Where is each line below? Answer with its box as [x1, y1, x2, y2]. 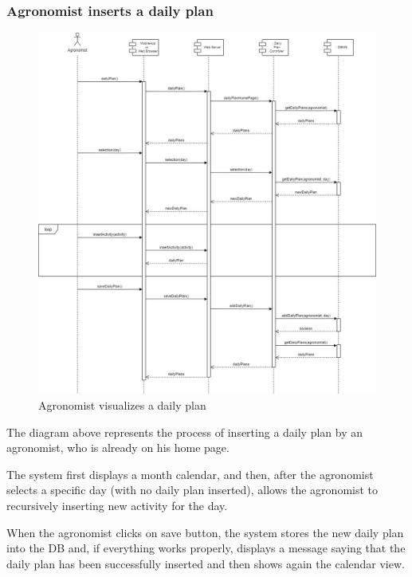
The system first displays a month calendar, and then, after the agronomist [6, 465, 374, 482]
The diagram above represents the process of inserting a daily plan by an [6, 423, 363, 440]
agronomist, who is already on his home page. [6, 439, 230, 456]
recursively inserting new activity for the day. [6, 497, 228, 513]
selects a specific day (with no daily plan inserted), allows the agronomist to [6, 481, 379, 498]
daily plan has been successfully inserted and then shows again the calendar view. [6, 555, 405, 571]
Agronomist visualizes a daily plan [38, 397, 206, 414]
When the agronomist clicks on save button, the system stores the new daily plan [6, 524, 404, 540]
